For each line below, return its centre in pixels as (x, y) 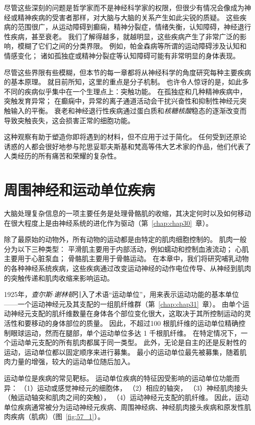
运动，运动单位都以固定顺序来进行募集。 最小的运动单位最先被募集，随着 (122, 352)
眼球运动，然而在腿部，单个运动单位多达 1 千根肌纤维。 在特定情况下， (126, 332)
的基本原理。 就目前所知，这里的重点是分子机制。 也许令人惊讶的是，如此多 (127, 82)
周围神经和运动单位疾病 (80, 190)
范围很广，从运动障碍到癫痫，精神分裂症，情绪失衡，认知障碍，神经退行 (134, 27)
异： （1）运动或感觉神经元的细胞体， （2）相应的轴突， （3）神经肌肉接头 (126, 387)
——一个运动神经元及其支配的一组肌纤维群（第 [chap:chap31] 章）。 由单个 (123, 304)
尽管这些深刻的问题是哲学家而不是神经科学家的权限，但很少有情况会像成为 (124, 7)
